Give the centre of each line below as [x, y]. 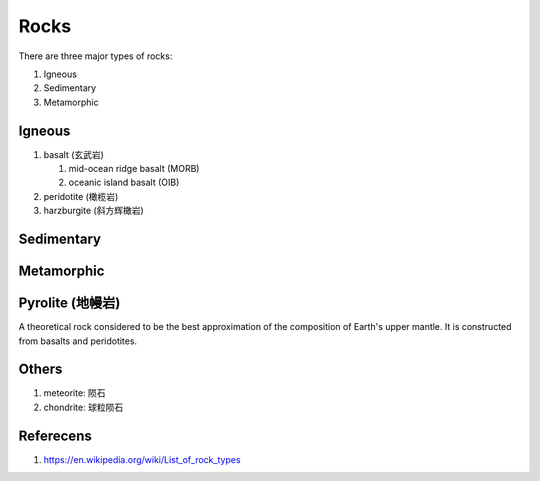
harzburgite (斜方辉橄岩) [93, 211]
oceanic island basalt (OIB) [124, 182]
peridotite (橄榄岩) [81, 196]
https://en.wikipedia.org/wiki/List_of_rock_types [142, 459]
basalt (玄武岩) [74, 154]
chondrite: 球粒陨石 [83, 407]
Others [40, 369]
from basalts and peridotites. [78, 341]
